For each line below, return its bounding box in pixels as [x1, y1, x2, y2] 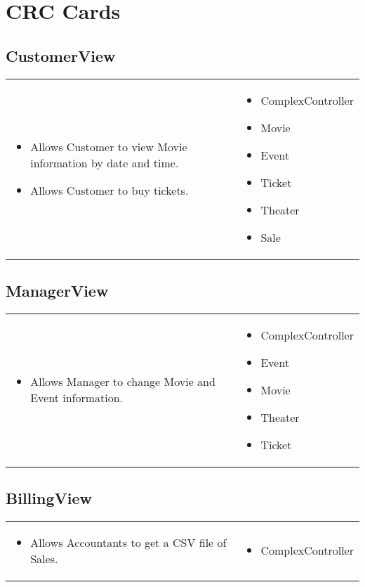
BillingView [6, 487, 92, 509]
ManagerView [6, 279, 109, 301]
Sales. [30, 550, 58, 567]
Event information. [30, 389, 124, 406]
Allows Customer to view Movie [30, 138, 187, 155]
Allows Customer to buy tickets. [30, 182, 189, 199]
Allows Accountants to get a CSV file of [30, 534, 227, 550]
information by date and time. [30, 155, 179, 172]
